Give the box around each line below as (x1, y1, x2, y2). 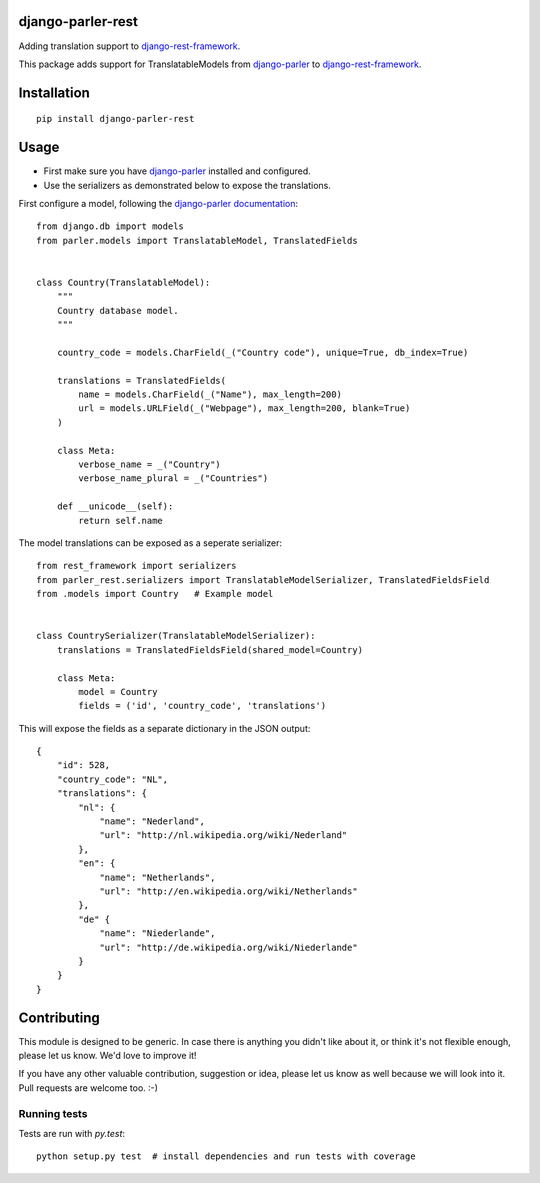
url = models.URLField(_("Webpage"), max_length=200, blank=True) (78, 403, 411, 414)
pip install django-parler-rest (36, 113, 195, 125)
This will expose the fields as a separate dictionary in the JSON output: (18, 722, 311, 734)
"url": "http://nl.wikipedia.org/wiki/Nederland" (99, 830, 348, 841)
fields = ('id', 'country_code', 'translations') (78, 700, 327, 712)
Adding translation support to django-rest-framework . (18, 40, 241, 52)
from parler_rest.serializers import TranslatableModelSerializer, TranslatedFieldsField (36, 574, 490, 585)
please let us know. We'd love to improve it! (18, 1050, 197, 1061)
